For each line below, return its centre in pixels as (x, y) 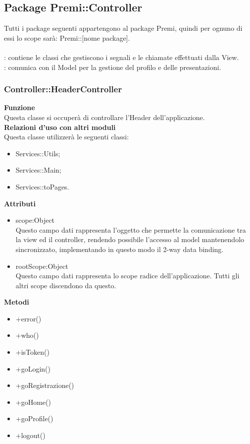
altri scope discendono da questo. (66, 285)
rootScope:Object (42, 266)
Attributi (20, 203)
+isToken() (32, 352)
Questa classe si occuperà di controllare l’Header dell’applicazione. (104, 117)
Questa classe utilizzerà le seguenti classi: (67, 137)
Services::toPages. (42, 186)
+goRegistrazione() (45, 385)
